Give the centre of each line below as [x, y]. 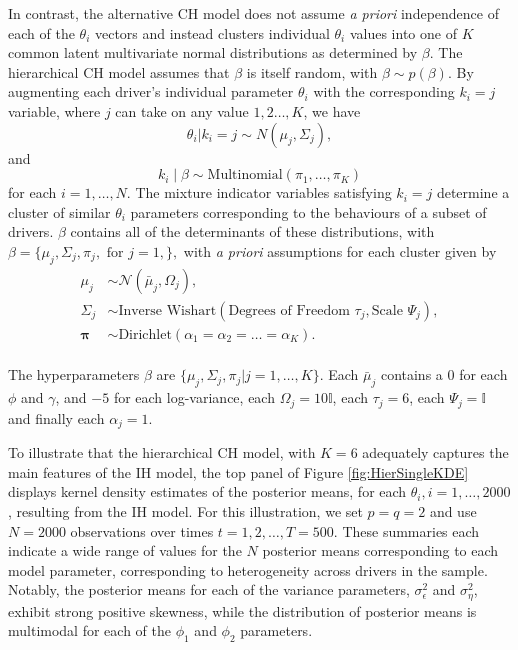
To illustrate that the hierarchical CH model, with [162, 452]
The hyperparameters [74, 374]
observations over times [142, 530]
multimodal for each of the [89, 630]
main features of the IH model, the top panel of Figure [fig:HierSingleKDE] [238, 471]
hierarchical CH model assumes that [119, 71]
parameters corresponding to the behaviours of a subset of [308, 211]
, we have [332, 110]
